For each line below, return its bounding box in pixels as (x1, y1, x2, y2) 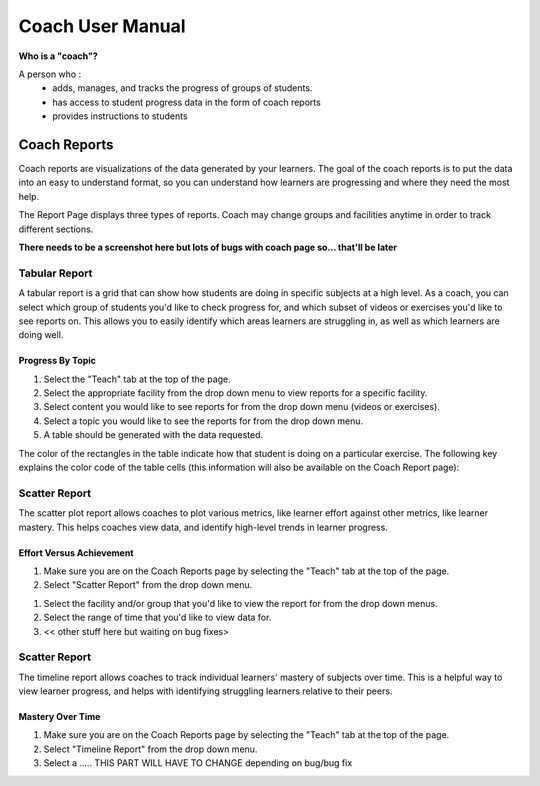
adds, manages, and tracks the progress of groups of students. (52, 82, 313, 94)
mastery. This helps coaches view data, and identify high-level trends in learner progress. (18, 521, 389, 533)
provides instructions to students (52, 110, 189, 122)
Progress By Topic (18, 355, 97, 367)
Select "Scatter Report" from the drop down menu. (43, 579, 253, 591)
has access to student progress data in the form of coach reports (52, 96, 322, 108)
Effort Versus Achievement (18, 546, 134, 559)
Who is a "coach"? (18, 50, 99, 62)
